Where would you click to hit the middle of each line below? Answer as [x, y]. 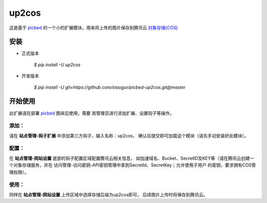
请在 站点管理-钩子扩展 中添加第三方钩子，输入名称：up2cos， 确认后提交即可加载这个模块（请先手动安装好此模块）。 [129, 135]
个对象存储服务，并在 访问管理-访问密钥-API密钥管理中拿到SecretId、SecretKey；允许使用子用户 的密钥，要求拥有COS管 [133, 165]
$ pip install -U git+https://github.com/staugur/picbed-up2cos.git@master [110, 87]
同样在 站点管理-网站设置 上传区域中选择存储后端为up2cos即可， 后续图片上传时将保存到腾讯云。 [108, 195]
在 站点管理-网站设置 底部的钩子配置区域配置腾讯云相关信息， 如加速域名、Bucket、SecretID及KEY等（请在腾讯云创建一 [132, 158]
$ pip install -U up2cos [57, 65]
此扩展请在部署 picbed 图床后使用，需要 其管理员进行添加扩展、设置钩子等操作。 [92, 113]
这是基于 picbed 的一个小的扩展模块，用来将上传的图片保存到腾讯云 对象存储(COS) [93, 28]
